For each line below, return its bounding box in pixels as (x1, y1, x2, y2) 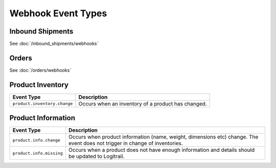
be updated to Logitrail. (68, 153, 125, 160)
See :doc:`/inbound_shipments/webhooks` (9, 41, 99, 47)
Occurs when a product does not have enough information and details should (68, 147, 255, 154)
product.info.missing (12, 150, 63, 156)
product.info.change (12, 137, 61, 143)
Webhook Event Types (9, 8, 107, 19)
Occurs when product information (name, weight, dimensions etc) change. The (68, 133, 259, 141)
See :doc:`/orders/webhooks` (9, 67, 72, 73)
